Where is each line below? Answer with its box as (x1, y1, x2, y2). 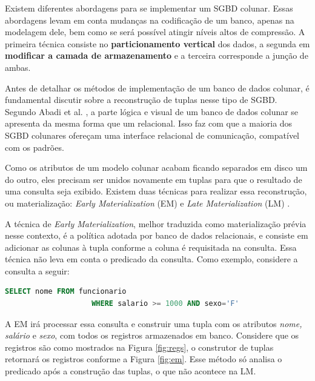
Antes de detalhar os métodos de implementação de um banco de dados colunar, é (5, 81, 310, 94)
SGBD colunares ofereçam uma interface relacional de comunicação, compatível (5, 128, 300, 141)
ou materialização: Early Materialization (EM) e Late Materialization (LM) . (5, 196, 290, 209)
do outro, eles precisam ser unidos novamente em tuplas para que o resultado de (5, 173, 302, 185)
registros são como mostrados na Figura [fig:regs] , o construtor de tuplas (5, 340, 274, 353)
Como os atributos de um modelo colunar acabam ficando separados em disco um (5, 161, 308, 174)
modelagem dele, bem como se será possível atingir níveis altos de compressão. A (5, 25, 305, 38)
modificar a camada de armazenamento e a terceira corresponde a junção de (5, 49, 308, 62)
